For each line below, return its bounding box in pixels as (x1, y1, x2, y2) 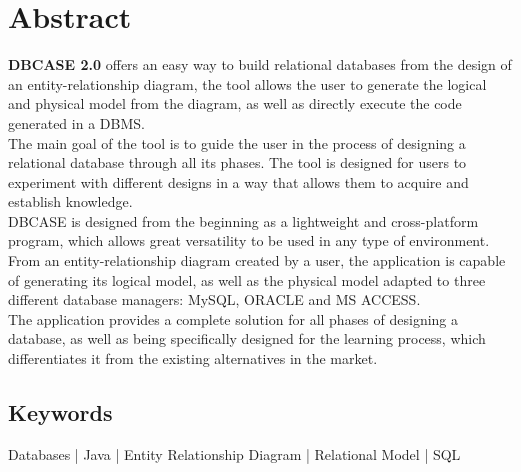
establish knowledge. (8, 191, 133, 212)
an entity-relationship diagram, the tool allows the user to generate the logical (8, 73, 487, 94)
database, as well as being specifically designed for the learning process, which (8, 328, 486, 349)
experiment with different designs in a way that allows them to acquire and (8, 171, 469, 192)
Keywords (8, 397, 113, 428)
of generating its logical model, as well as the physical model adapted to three (8, 269, 486, 290)
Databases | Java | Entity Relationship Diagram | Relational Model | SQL (8, 443, 461, 464)
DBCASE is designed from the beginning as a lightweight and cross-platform (8, 210, 479, 231)
